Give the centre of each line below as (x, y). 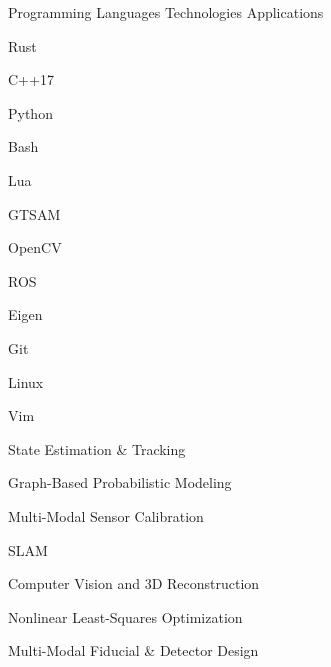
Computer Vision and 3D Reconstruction (134, 583)
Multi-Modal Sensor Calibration (106, 515)
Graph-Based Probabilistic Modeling (120, 482)
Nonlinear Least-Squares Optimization (125, 616)
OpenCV (35, 247)
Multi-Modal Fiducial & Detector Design (133, 650)
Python (30, 112)
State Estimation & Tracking (97, 448)
